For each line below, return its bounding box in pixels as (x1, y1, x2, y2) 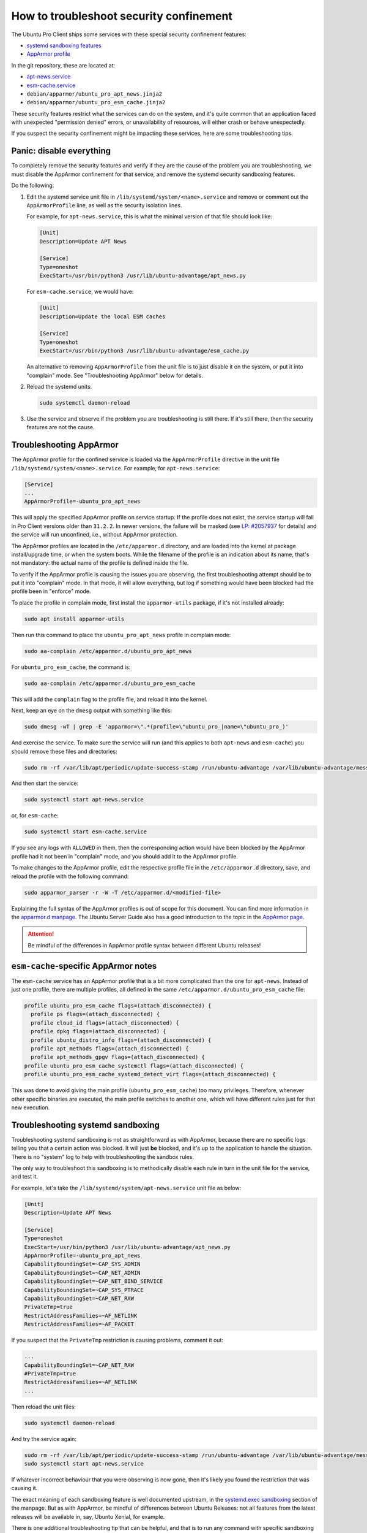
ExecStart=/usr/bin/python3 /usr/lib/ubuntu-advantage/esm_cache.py (39, 347, 250, 354)
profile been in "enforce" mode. (11, 587, 91, 595)
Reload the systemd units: (26, 383, 92, 390)
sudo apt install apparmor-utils (24, 615, 125, 622)
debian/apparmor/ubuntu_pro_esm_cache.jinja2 (26, 99, 166, 106)
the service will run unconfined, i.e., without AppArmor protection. (11, 531, 178, 538)
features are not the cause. (26, 424, 95, 431)
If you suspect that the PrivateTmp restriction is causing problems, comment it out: (11, 1337, 223, 1344)
